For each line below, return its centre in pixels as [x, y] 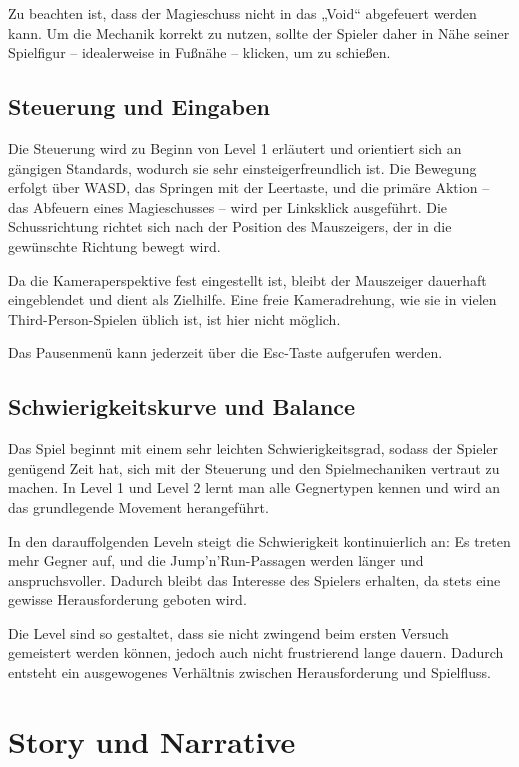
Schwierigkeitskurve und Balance [182, 406]
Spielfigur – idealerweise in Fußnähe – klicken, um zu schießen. [199, 52]
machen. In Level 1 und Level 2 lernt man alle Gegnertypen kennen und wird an [254, 487]
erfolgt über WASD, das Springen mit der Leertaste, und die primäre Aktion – [249, 187]
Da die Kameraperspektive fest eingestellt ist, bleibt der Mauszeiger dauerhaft [247, 279]
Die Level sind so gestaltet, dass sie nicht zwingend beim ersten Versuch [228, 632]
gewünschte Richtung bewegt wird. [114, 245]
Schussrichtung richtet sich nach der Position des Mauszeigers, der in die [230, 226]
